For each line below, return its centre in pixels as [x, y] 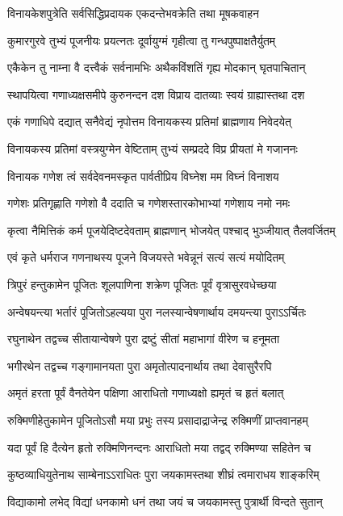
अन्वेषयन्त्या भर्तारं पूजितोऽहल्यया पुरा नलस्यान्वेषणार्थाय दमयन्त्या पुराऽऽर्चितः [157, 311]
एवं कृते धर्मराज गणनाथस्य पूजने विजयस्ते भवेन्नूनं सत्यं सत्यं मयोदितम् [146, 257]
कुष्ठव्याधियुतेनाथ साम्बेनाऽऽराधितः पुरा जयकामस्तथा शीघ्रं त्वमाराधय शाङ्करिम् [163, 474]
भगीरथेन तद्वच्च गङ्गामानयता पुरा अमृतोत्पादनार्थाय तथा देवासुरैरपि [140, 365]
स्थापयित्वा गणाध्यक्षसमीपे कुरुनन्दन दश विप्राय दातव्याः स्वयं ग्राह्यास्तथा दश [156, 94]
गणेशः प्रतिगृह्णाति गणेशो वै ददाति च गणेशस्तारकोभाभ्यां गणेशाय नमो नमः [149, 203]
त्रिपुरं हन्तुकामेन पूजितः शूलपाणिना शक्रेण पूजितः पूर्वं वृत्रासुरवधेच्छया [142, 284]
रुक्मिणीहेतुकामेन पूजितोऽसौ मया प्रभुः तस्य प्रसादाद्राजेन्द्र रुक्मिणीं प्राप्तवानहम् [158, 420]
